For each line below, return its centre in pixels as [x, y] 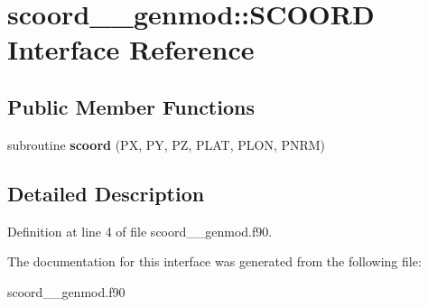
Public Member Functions [131, 106]
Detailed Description [106, 193]
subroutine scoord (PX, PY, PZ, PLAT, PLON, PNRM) [167, 144]
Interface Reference [131, 49]
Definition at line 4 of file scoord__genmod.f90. [140, 231]
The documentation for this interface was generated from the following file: [214, 261]
